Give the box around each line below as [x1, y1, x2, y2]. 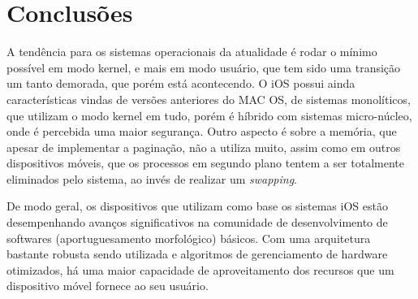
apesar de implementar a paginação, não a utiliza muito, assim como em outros [6, 138, 401, 155]
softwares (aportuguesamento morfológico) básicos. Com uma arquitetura [6, 229, 371, 246]
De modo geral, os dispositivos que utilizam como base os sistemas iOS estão [6, 197, 388, 214]
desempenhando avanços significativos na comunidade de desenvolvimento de [6, 214, 388, 231]
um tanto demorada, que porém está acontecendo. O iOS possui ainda [6, 75, 356, 92]
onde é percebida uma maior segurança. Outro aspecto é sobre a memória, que [6, 123, 397, 140]
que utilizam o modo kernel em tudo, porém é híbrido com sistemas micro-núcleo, [6, 106, 412, 123]
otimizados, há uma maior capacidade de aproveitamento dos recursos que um [6, 261, 394, 278]
